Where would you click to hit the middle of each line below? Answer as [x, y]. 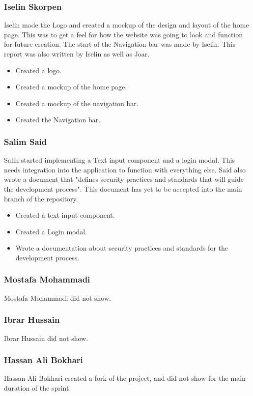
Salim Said [26, 141]
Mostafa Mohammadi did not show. [57, 297]
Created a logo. [39, 70]
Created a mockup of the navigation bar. [77, 103]
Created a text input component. [65, 215]
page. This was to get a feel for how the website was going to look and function [124, 34]
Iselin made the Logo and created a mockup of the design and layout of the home [126, 25]
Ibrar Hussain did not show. [46, 338]
